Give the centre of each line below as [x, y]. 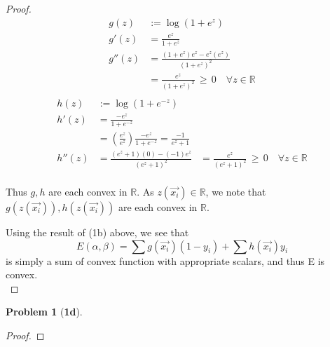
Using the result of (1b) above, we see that [97, 232]
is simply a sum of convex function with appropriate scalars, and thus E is [165, 260]
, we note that [236, 191]
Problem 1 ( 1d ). [44, 312]
